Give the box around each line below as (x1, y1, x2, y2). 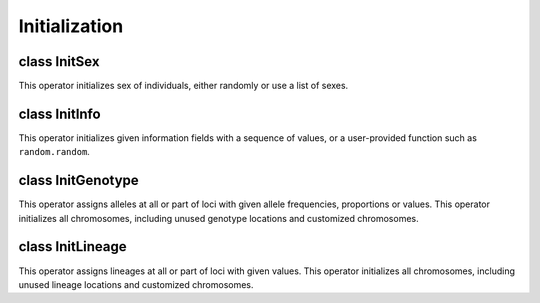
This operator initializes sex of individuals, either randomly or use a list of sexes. (18, 80, 349, 92)
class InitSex (18, 53, 100, 70)
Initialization (18, 15, 124, 37)
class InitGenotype (18, 172, 139, 189)
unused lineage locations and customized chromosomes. (18, 278, 254, 290)
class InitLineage (18, 238, 127, 255)
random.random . (18, 146, 90, 158)
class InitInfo (18, 105, 101, 122)
